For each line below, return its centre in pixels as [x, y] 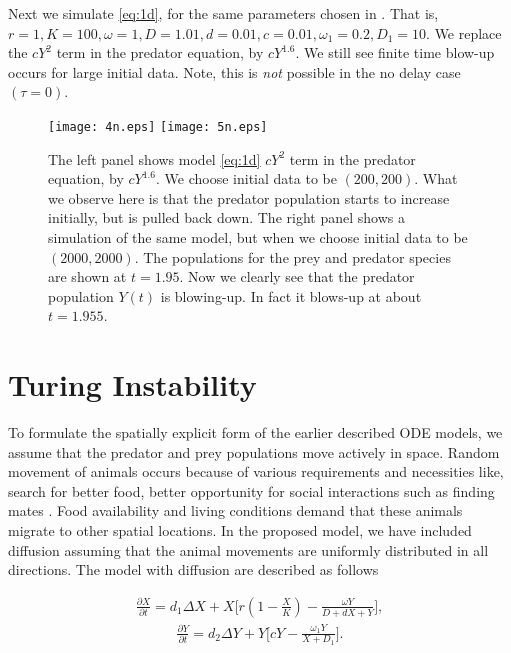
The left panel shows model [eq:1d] [154, 158]
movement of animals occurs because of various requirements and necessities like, [256, 471]
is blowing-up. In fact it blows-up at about [291, 295]
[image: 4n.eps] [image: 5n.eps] [158, 126]
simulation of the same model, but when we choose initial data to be [258, 237]
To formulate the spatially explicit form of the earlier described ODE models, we [255, 432]
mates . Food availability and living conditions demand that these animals [235, 510]
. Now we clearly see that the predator [297, 276]
